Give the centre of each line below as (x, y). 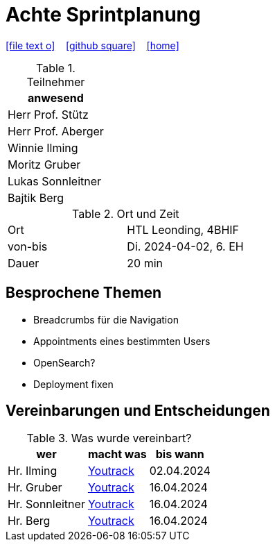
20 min (145, 263)
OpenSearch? (64, 362)
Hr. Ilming (33, 471)
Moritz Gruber (44, 164)
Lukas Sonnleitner (55, 181)
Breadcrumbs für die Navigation (106, 319)
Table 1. (56, 68)
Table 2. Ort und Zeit (126, 213)
